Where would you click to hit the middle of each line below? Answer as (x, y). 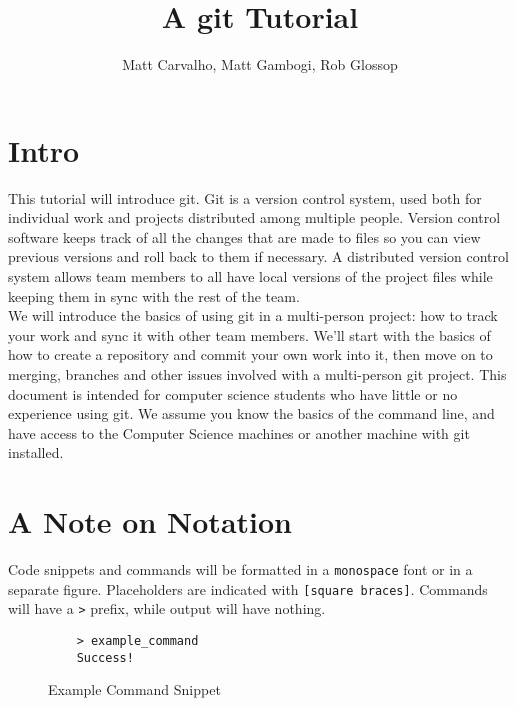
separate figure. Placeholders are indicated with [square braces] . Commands (248, 588)
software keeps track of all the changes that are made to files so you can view (244, 236)
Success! (105, 657)
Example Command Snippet (134, 689)
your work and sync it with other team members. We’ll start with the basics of (249, 334)
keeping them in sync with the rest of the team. (154, 295)
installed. (36, 452)
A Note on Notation (150, 521)
